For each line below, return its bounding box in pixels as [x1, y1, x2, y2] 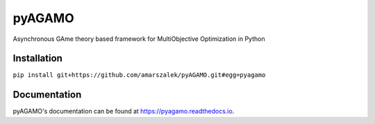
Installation [12, 53, 62, 64]
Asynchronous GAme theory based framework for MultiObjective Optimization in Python [12, 35, 265, 43]
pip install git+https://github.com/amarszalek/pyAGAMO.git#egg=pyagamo [12, 71, 266, 79]
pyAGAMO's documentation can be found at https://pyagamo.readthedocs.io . [12, 107, 235, 116]
